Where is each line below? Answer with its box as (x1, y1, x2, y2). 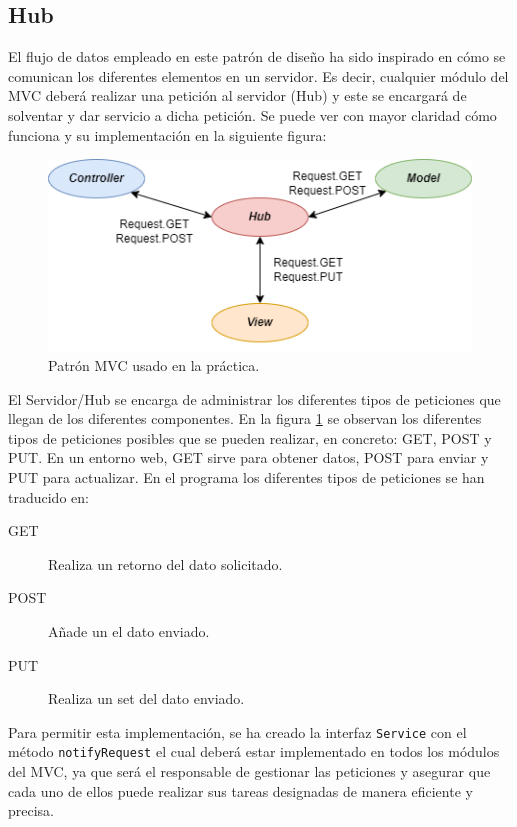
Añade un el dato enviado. (48, 620, 210, 641)
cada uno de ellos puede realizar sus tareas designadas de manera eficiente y (8, 780, 473, 801)
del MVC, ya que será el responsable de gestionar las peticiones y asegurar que (8, 761, 491, 782)
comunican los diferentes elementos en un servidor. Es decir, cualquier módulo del (8, 65, 509, 86)
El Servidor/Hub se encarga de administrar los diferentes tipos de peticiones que (8, 388, 501, 409)
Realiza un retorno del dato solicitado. (48, 553, 283, 574)
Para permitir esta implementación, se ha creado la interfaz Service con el (8, 721, 467, 742)
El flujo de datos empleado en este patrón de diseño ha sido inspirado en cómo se (8, 46, 506, 67)
